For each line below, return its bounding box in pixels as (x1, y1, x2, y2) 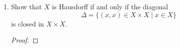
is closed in (11, 18, 44, 28)
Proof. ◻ (11, 35, 39, 45)
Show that (11, 1, 42, 11)
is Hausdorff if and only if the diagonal (52, 1, 168, 11)
